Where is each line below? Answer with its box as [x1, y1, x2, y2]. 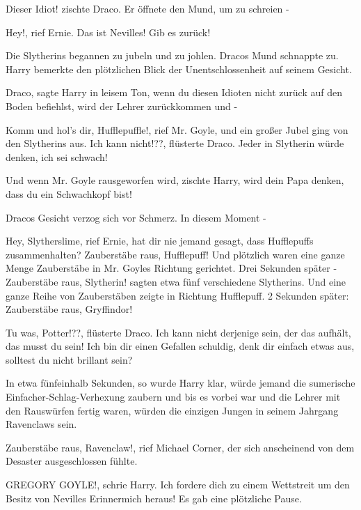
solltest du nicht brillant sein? [6, 352, 133, 366]
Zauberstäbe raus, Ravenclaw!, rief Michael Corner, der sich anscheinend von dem [6, 440, 355, 454]
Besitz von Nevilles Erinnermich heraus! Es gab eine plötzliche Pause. [6, 490, 302, 505]
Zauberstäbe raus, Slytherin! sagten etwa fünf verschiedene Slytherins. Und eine [6, 274, 346, 288]
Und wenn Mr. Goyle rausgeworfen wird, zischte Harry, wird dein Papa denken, [6, 173, 344, 187]
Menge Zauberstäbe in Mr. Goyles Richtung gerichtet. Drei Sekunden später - [6, 261, 337, 275]
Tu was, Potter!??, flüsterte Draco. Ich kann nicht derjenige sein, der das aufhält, [6, 325, 351, 339]
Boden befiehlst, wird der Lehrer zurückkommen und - [6, 98, 238, 113]
